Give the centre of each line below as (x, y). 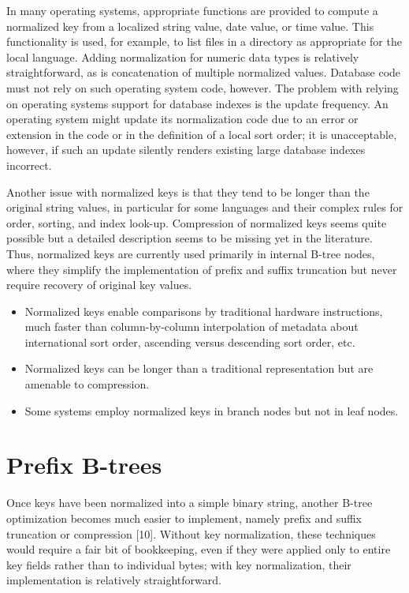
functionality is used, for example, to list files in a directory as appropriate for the (204, 41)
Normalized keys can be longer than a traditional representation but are (199, 368)
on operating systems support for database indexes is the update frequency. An (197, 103)
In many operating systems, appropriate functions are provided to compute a (192, 10)
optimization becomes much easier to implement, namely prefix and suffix (184, 518)
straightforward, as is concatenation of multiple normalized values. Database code (204, 72)
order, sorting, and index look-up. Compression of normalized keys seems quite (197, 222)
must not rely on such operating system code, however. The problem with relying (203, 87)
